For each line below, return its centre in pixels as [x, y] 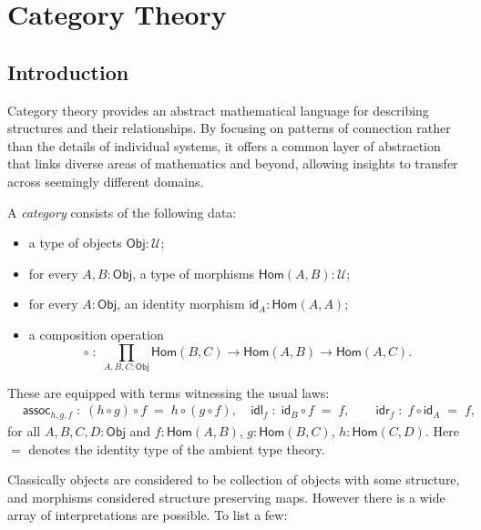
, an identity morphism [181, 304]
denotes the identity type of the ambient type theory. [177, 448]
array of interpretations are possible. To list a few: [148, 515]
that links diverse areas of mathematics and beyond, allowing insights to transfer [233, 163]
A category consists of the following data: [122, 212]
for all [24, 430]
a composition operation [96, 334]
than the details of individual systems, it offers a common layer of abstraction [224, 145]
